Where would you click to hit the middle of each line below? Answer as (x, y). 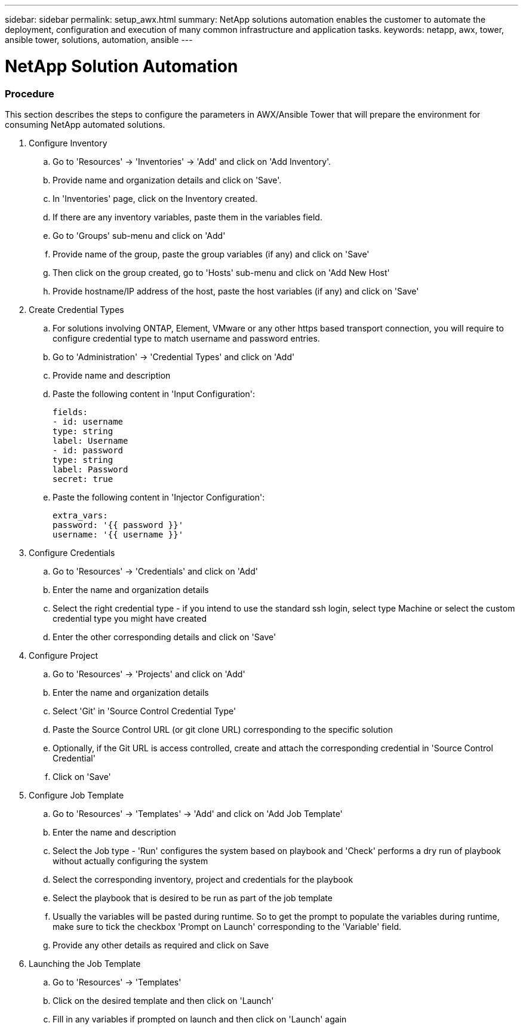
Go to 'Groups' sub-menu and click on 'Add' (139, 235)
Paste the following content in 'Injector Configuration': (159, 497)
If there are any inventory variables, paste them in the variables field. (187, 217)
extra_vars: (80, 515)
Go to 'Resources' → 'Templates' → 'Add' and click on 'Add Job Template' (198, 813)
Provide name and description (112, 375)
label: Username (90, 440)
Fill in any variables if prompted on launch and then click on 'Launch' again (200, 1019)
